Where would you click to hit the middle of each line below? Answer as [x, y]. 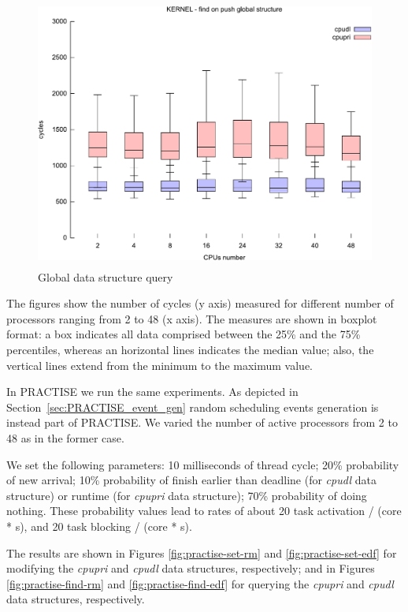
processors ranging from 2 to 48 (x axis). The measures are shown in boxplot [192, 318]
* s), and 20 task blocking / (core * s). [99, 526]
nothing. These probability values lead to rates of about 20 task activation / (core [204, 511]
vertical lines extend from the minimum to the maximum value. [160, 365]
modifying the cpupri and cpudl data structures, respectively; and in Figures [191, 568]
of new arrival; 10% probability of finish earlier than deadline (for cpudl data [192, 480]
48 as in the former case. [65, 437]
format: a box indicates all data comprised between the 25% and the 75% [184, 334]
